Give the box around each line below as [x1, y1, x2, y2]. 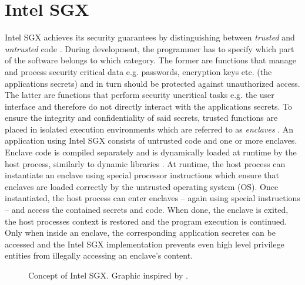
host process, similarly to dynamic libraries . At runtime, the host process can [5, 157, 286, 169]
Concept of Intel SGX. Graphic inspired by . [28, 269, 188, 281]
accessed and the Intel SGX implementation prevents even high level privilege [5, 238, 284, 250]
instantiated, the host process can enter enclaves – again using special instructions [5, 192, 300, 204]
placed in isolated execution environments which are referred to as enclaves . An [5, 123, 294, 135]
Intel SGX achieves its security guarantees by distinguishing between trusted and [5, 31, 295, 43]
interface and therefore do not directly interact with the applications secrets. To [5, 100, 292, 112]
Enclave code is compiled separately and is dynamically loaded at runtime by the [5, 146, 297, 158]
